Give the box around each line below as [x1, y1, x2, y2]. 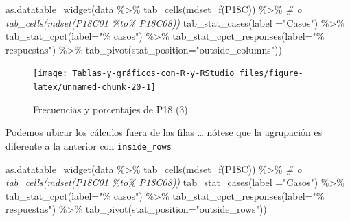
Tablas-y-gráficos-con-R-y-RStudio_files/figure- [72, 69, 303, 79]
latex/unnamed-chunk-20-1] [33, 82, 156, 93]
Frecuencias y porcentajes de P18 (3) [33, 102, 188, 116]
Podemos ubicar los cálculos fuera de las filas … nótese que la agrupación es [5, 125, 323, 139]
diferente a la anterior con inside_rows [5, 138, 172, 152]
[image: [33, 69, 68, 79]
